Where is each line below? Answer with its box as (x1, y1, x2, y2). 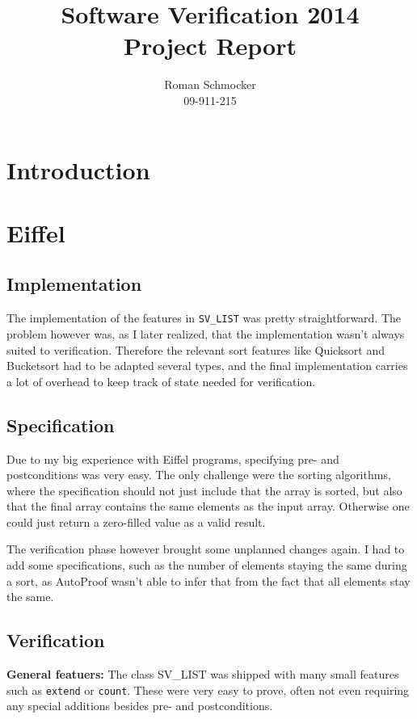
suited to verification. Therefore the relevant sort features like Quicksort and (6, 341, 385, 358)
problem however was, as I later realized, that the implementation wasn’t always (6, 325, 405, 342)
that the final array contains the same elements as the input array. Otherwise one (6, 498, 410, 515)
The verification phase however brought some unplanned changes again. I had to (6, 540, 405, 557)
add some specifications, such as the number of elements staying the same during (6, 557, 407, 574)
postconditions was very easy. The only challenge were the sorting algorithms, (6, 466, 391, 483)
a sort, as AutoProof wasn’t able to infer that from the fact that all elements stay (6, 572, 411, 589)
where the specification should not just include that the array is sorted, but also (6, 481, 402, 498)
